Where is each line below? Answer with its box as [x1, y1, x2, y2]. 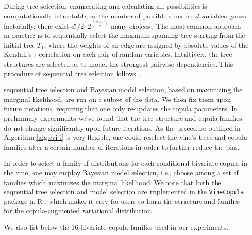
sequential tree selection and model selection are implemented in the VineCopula [4, 186, 244, 197]
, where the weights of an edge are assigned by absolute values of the [44, 39, 249, 50]
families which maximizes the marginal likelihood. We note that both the [4, 177, 221, 187]
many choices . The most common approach [111, 20, 241, 31]
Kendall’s [4, 49, 32, 59]
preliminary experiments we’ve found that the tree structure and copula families [4, 113, 242, 123]
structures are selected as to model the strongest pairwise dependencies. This [4, 59, 233, 69]
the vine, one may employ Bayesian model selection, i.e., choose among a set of [4, 168, 239, 177]
